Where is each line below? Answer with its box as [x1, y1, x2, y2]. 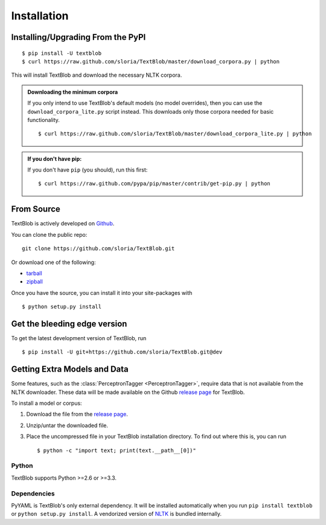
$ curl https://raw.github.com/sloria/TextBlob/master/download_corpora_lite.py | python [38, 130, 312, 137]
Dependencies [11, 489, 56, 498]
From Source [11, 204, 60, 214]
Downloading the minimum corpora [27, 88, 118, 95]
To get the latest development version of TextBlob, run [11, 335, 147, 342]
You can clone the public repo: [11, 231, 88, 238]
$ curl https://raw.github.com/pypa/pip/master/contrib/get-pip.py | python [38, 180, 271, 187]
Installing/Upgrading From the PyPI [11, 32, 146, 42]
